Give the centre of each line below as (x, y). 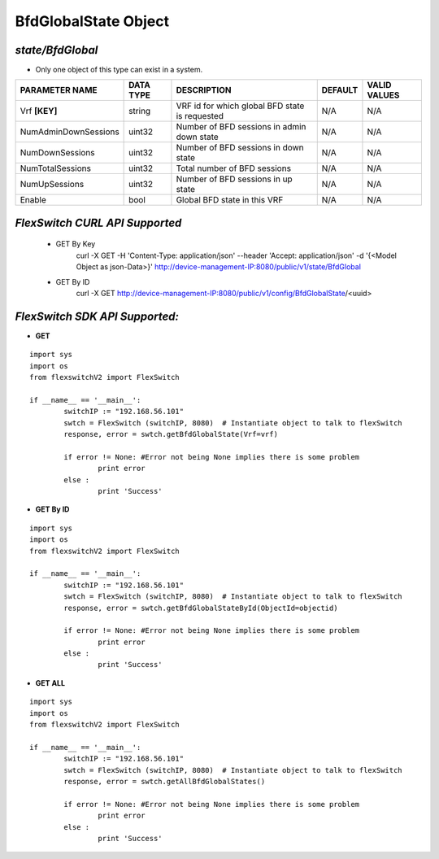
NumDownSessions (57, 153)
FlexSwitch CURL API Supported (98, 222)
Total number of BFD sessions (234, 168)
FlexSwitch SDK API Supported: (97, 316)
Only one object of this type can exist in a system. (119, 70)
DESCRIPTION (204, 90)
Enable (33, 200)
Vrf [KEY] (39, 111)
